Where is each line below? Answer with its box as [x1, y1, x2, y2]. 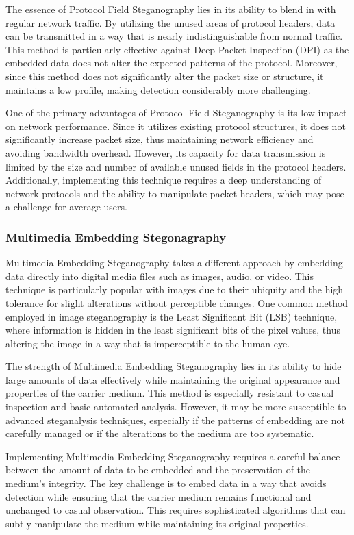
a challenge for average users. [5, 199, 127, 214]
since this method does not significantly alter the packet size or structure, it [5, 69, 324, 83]
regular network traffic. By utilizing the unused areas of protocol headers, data [5, 15, 336, 29]
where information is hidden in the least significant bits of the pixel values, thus [5, 323, 341, 337]
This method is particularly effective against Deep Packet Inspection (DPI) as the [5, 42, 349, 56]
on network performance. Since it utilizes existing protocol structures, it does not [5, 119, 346, 133]
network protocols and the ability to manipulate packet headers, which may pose [5, 186, 344, 200]
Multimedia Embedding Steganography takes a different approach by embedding [5, 256, 343, 270]
